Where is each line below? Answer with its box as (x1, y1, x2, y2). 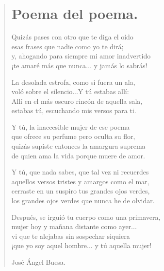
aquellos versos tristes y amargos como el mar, (11, 176, 149, 186)
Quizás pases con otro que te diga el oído (11, 32, 133, 42)
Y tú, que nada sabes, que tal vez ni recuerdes (11, 167, 149, 177)
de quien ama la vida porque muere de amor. (11, 150, 145, 160)
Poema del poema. (11, 3, 138, 23)
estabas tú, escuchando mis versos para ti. (11, 105, 136, 116)
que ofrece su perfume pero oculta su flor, (11, 131, 135, 141)
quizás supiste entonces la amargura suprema (11, 141, 146, 151)
